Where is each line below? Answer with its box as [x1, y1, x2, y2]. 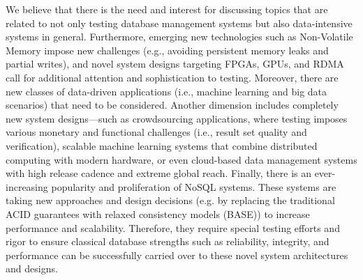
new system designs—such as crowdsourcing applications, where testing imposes [6, 111, 348, 125]
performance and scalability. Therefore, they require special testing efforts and [6, 220, 340, 235]
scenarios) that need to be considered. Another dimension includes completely [6, 98, 339, 112]
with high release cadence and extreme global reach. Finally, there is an [6, 166, 311, 180]
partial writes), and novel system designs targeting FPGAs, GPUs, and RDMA [6, 56, 344, 71]
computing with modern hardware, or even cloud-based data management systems [6, 152, 357, 166]
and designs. [6, 261, 58, 276]
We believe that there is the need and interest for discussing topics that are [6, 2, 328, 16]
